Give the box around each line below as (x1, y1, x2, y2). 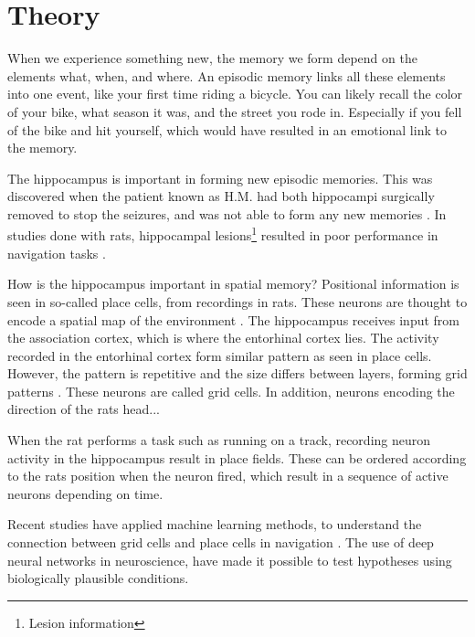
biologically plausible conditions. (7, 568, 189, 588)
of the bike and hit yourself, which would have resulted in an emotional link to (7, 120, 447, 139)
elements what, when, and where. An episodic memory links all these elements (7, 66, 446, 85)
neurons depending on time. (7, 483, 164, 503)
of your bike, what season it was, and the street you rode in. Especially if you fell (7, 101, 462, 121)
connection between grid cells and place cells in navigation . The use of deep (7, 533, 434, 552)
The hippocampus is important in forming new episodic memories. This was (7, 168, 433, 187)
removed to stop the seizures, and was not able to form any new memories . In (7, 204, 447, 223)
